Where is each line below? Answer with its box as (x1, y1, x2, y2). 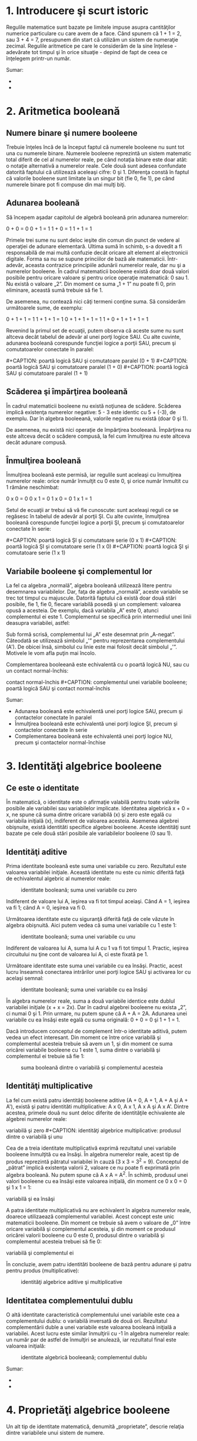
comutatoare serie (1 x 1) (6, 549, 66, 557)
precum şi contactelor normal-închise (14, 739, 106, 746)
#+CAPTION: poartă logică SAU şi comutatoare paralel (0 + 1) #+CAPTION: (6, 357, 188, 364)
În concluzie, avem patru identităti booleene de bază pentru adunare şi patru (6, 1261, 192, 1268)
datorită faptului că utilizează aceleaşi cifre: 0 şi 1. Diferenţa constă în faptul (6, 168, 189, 175)
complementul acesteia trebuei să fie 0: (6, 1238, 102, 1245)
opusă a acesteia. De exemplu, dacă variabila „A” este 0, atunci (6, 607, 159, 614)
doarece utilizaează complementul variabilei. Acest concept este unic (6, 1213, 175, 1220)
